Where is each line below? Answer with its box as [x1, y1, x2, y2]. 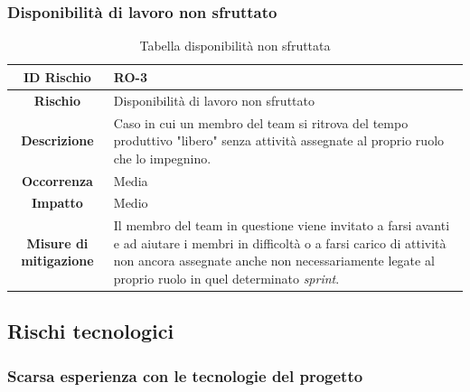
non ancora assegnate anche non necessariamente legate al [113, 251, 435, 270]
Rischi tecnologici [7, 317, 174, 345]
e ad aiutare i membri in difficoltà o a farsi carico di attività [113, 233, 446, 252]
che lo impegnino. [113, 148, 211, 167]
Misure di [26, 233, 89, 252]
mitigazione [21, 251, 94, 270]
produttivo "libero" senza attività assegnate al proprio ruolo [113, 131, 445, 150]
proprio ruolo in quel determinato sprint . [113, 269, 340, 287]
